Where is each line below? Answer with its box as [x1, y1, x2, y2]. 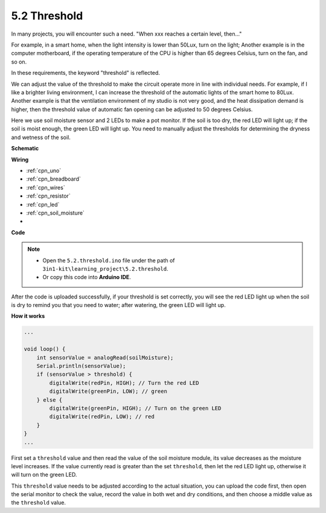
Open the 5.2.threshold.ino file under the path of [42, 257, 175, 264]
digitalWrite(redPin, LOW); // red [49, 413, 155, 420]
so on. [11, 58, 27, 65]
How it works [11, 312, 45, 320]
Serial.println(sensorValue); [36, 363, 126, 370]
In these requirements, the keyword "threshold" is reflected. [11, 69, 160, 77]
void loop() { [24, 346, 66, 353]
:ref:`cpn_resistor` [26, 192, 71, 199]
